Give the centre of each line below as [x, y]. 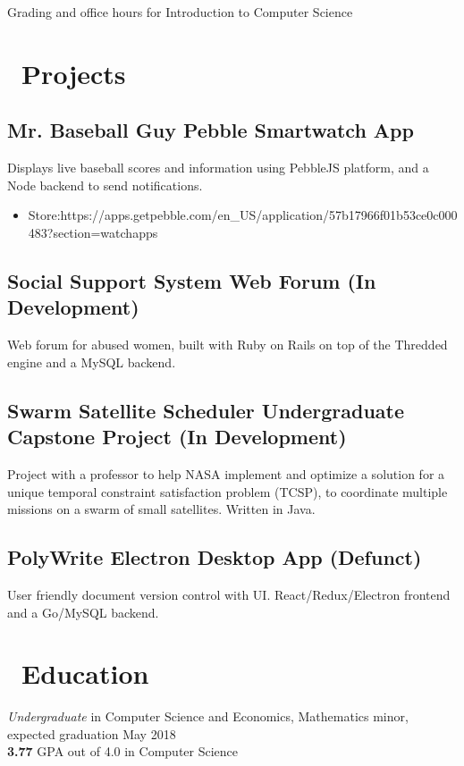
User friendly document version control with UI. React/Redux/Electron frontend [229, 594]
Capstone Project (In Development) [177, 437]
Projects [74, 73]
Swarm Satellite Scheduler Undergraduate [206, 410]
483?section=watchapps [93, 232]
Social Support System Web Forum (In [192, 280]
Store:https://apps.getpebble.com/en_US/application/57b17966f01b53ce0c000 [243, 215]
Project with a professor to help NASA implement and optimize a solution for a [226, 473]
